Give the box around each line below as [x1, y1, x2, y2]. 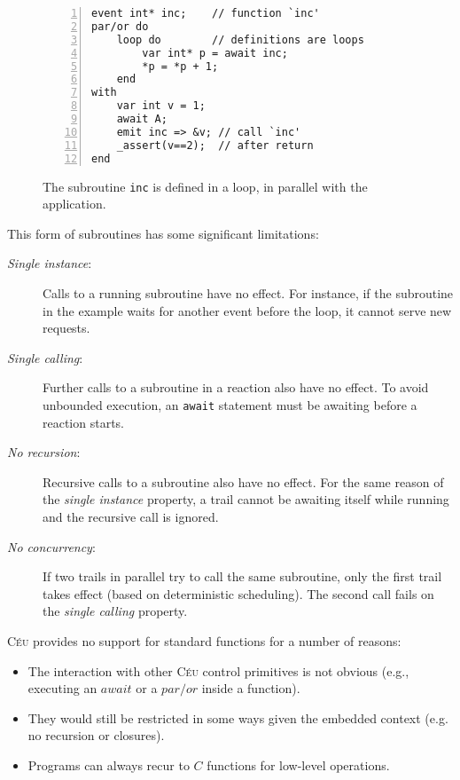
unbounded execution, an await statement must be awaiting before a [43, 395, 417, 414]
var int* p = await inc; [142, 46, 288, 59]
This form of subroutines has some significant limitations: [7, 224, 319, 242]
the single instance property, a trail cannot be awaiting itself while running [43, 490, 449, 508]
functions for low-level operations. [207, 755, 390, 774]
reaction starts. [43, 413, 125, 431]
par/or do [91, 20, 149, 33]
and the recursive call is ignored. [43, 507, 219, 525]
